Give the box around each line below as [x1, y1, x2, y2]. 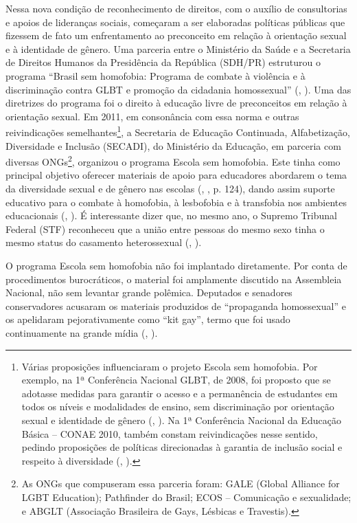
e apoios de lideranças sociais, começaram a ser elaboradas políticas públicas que [5, 14, 345, 29]
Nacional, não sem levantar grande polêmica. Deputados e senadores [5, 285, 292, 300]
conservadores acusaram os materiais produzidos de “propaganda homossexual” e [5, 298, 346, 313]
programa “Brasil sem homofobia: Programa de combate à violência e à [5, 68, 306, 82]
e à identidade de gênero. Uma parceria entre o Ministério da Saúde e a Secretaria [5, 41, 351, 56]
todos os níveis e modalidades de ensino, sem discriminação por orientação [21, 399, 334, 414]
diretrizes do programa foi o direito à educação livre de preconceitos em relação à [5, 96, 347, 110]
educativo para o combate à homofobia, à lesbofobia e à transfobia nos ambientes [5, 194, 347, 209]
